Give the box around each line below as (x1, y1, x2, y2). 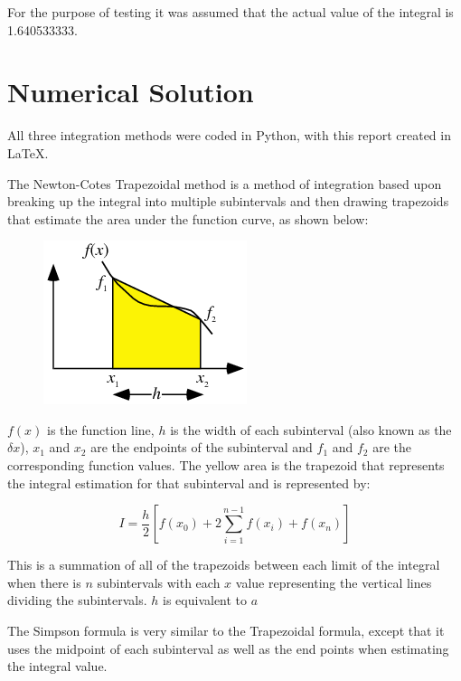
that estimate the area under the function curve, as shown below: (7, 209, 369, 228)
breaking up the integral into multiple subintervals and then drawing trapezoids (7, 192, 449, 211)
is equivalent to (163, 591, 248, 610)
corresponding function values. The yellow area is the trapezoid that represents (7, 456, 445, 475)
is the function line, (47, 420, 155, 439)
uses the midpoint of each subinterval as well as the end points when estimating (7, 638, 449, 657)
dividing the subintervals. (7, 591, 147, 610)
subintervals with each (97, 572, 221, 591)
